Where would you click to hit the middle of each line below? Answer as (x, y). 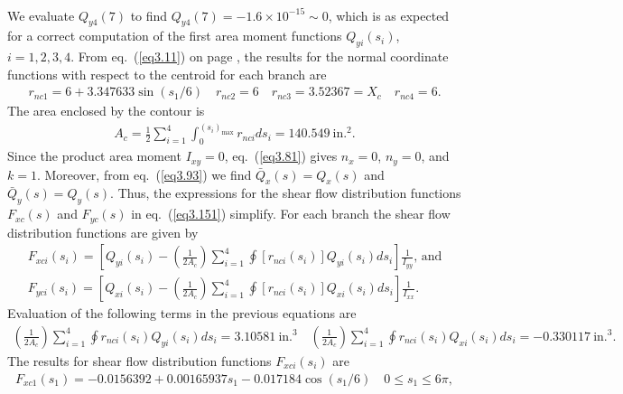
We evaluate (41, 15)
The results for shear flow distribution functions (139, 360)
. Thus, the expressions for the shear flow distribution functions (286, 193)
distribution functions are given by (103, 232)
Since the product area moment (94, 156)
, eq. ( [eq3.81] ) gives (281, 156)
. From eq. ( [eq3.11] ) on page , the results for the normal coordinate (260, 56)
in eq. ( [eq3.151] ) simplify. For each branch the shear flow (291, 214)
